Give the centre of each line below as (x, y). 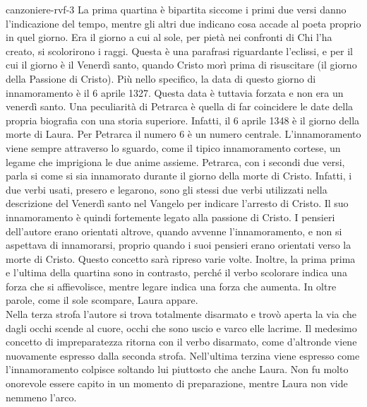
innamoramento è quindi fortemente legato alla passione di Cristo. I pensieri (170, 217)
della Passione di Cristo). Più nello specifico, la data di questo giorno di (161, 78)
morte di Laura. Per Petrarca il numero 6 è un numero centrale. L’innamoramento (183, 134)
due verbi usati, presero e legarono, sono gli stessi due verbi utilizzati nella (167, 189)
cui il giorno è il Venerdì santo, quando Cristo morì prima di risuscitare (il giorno (181, 65)
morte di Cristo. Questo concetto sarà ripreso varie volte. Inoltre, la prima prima (181, 258)
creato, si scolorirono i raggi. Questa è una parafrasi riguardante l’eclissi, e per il (179, 51)
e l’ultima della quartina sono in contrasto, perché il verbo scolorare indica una (176, 272)
